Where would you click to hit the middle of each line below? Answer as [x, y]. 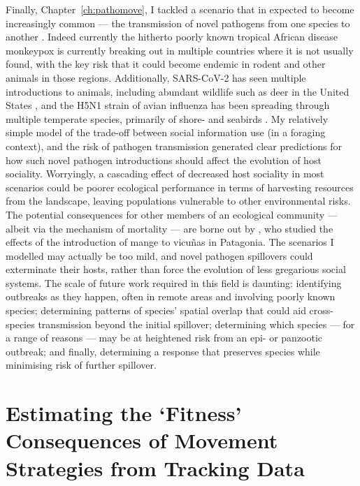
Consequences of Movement [142, 440]
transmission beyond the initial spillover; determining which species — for [196, 324]
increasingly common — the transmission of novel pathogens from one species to [178, 23]
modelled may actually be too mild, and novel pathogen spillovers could [159, 255]
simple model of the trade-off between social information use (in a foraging [166, 132]
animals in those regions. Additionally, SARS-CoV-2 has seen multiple [156, 77]
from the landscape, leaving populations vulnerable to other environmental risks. [178, 201]
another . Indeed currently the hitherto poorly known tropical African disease [172, 37]
